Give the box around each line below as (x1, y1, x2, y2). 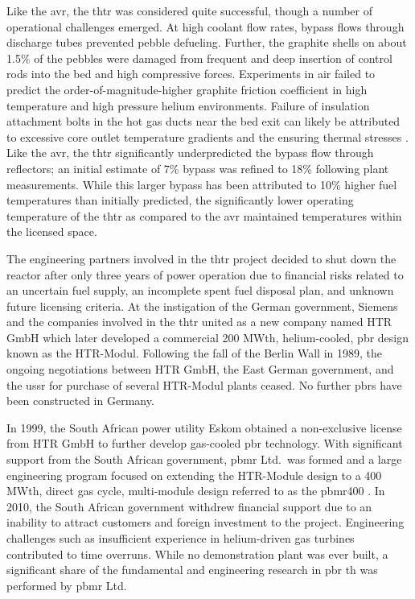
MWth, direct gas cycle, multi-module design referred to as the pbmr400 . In (6, 482, 385, 499)
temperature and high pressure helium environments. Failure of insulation (6, 97, 370, 114)
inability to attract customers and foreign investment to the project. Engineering (6, 514, 405, 531)
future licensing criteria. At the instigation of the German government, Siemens (6, 297, 398, 314)
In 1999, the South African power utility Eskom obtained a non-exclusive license (6, 419, 402, 436)
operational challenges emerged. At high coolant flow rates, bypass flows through (6, 18, 405, 35)
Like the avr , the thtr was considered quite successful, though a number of (6, 2, 372, 19)
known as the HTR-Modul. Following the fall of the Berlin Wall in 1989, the (6, 345, 383, 361)
